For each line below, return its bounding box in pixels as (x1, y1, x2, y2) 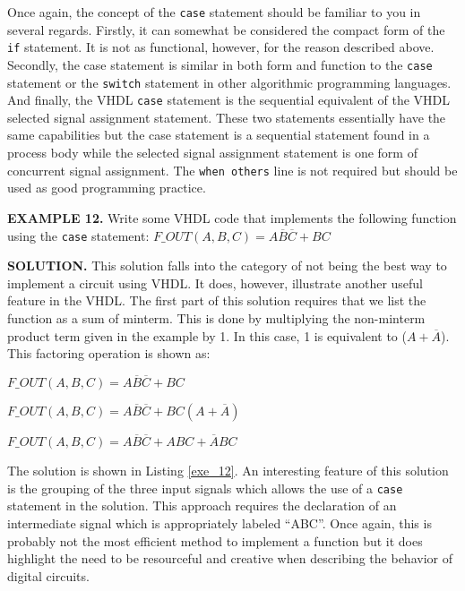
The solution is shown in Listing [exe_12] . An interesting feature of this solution (7, 461, 449, 480)
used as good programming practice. (7, 178, 206, 197)
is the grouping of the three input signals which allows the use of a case (7, 478, 403, 497)
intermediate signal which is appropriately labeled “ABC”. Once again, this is (7, 514, 432, 532)
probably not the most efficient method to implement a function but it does (7, 531, 423, 550)
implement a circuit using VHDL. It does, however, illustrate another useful (7, 273, 424, 292)
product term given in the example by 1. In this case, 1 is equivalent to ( (7, 326, 407, 345)
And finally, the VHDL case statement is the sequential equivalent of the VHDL (7, 90, 450, 109)
